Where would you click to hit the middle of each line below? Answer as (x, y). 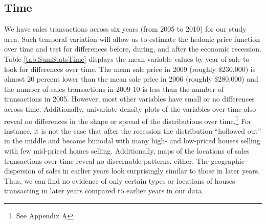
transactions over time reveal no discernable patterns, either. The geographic (124, 160)
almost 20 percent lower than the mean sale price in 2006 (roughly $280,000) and (131, 79)
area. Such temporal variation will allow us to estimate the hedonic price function (132, 39)
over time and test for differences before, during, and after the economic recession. (133, 49)
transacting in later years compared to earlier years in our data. (104, 191)
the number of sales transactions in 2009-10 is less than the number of (114, 89)
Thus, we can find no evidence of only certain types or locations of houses (120, 180)
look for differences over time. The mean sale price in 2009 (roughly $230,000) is (130, 69)
